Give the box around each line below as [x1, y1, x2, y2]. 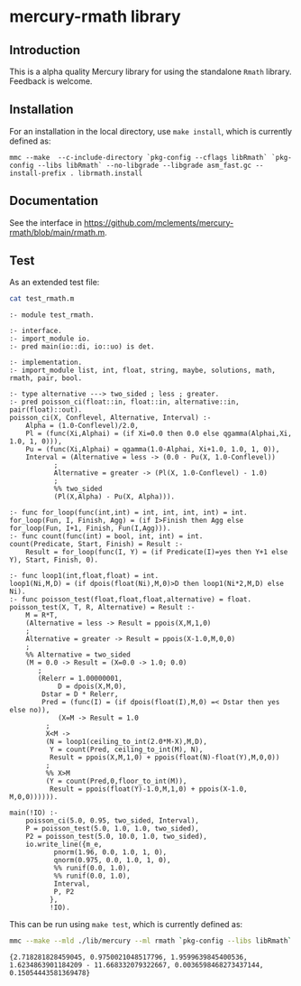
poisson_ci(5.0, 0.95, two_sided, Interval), [25, 816, 200, 825]
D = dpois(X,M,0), [57, 682, 127, 692]
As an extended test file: [9, 277, 100, 288]
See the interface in [9, 217, 83, 228]
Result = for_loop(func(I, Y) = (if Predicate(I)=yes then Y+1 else [25, 548, 288, 557]
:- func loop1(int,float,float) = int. [9, 572, 160, 581]
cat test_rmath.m [9, 294, 75, 303]
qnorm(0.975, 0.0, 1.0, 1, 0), [53, 856, 171, 865]
